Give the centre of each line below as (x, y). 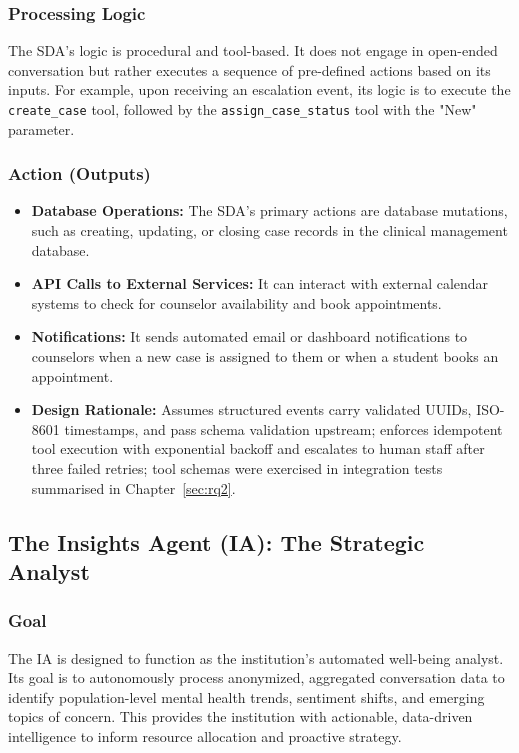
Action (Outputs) (79, 173)
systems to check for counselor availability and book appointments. (236, 302)
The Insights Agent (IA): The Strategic (216, 541)
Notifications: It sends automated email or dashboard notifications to (249, 336)
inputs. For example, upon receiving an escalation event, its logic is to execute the (259, 89)
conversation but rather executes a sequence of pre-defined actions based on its (249, 69)
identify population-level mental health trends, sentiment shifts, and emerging (246, 696)
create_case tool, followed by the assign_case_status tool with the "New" (242, 109)
